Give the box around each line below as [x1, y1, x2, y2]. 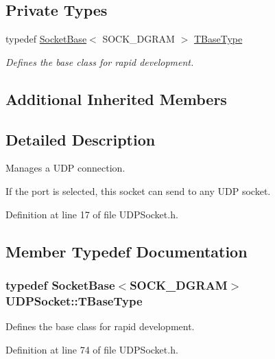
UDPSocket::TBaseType [5, 292, 143, 309]
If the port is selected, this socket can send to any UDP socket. [5, 183, 271, 198]
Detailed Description [5, 128, 156, 150]
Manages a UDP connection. [5, 161, 125, 175]
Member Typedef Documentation [5, 240, 248, 262]
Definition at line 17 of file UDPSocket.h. [5, 207, 178, 221]
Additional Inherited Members [5, 88, 227, 109]
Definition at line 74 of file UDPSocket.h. [5, 342, 178, 356]
